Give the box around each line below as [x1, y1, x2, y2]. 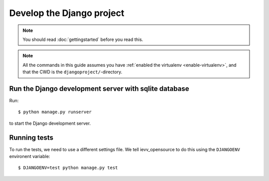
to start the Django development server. [9, 120, 91, 126]
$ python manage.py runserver [18, 109, 92, 115]
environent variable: [9, 154, 50, 160]
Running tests [9, 133, 54, 142]
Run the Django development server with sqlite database [9, 84, 189, 93]
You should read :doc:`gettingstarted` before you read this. [22, 36, 143, 42]
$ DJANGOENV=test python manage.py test [18, 165, 118, 171]
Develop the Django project [9, 7, 125, 18]
